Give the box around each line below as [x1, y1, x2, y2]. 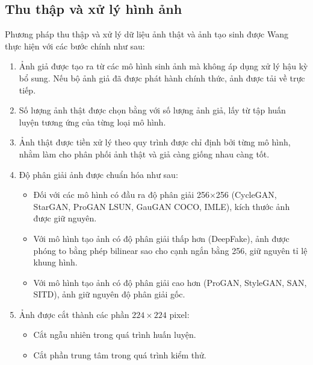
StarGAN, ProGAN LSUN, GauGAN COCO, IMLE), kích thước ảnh [33, 200, 290, 212]
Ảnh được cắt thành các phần [19, 308, 129, 320]
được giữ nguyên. [33, 212, 97, 224]
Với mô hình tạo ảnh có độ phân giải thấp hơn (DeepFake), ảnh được [33, 232, 290, 244]
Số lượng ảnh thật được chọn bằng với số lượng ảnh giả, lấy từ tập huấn [19, 104, 286, 116]
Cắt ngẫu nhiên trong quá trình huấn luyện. [33, 328, 196, 341]
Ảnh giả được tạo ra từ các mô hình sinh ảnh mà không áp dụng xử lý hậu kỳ [19, 60, 308, 72]
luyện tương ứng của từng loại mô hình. [19, 115, 166, 128]
